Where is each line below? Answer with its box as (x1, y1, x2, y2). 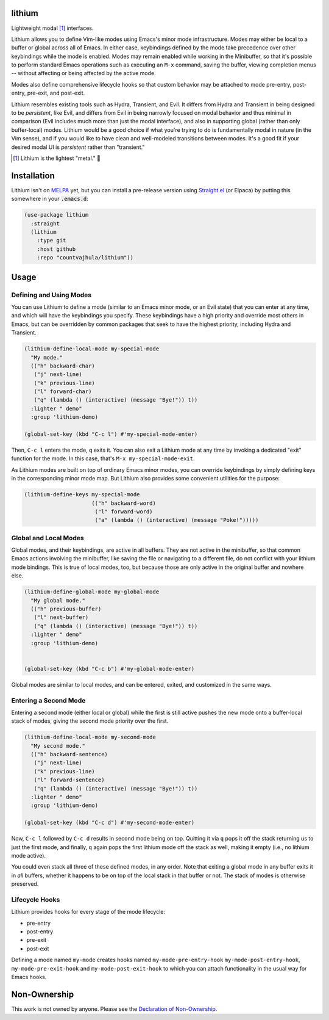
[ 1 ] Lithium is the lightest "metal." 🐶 (13, 154, 101, 162)
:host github (37, 245, 76, 253)
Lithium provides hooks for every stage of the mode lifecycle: (11, 908, 166, 916)
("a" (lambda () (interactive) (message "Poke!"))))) (94, 516, 259, 524)
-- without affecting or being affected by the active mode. (11, 70, 156, 77)
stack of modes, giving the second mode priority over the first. (11, 717, 169, 725)
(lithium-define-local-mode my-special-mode (24, 345, 160, 352)
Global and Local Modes (11, 534, 85, 542)
